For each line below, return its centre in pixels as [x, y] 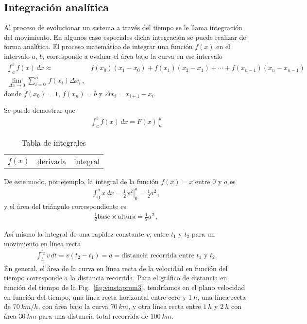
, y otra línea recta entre [165, 306]
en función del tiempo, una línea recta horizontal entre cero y [95, 297]
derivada [52, 161]
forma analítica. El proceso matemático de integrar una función [98, 46]
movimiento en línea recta [43, 243]
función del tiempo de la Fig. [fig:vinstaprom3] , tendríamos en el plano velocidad [125, 287]
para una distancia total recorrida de [93, 315]
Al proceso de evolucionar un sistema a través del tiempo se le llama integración [123, 27]
